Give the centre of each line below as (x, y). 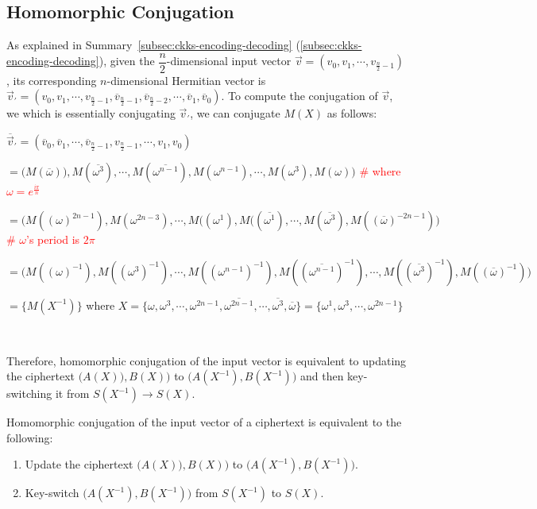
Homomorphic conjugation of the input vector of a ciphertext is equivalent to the (204, 422)
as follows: (352, 113)
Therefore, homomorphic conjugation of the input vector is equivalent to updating (207, 360)
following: (30, 437)
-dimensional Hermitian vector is (186, 80)
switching (29, 393)
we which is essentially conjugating (91, 113)
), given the (127, 61)
